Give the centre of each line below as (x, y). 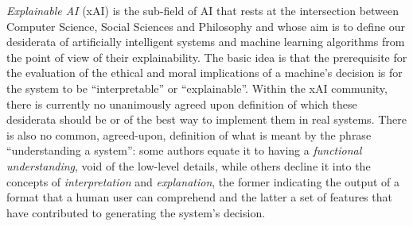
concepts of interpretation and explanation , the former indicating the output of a (203, 181)
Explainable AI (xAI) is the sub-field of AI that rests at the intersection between (203, 10)
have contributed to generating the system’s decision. (136, 212)
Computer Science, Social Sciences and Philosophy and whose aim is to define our (206, 26)
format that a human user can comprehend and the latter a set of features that (199, 197)
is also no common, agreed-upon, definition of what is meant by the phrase (189, 134)
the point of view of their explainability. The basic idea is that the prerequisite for (207, 57)
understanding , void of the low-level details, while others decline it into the (189, 165)
